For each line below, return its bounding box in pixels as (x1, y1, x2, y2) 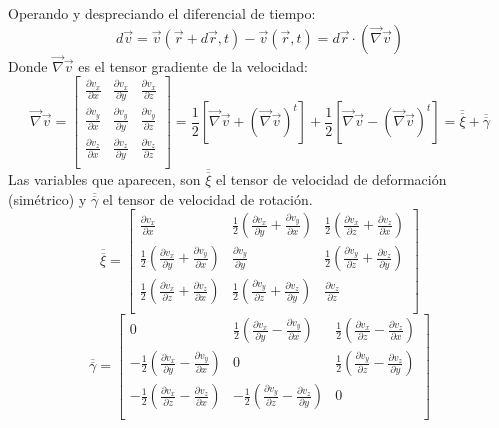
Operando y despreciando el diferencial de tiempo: (8, 3, 316, 23)
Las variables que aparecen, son (8, 169, 201, 190)
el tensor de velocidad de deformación (216, 169, 447, 190)
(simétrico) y (8, 188, 87, 209)
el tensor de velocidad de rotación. (102, 188, 313, 209)
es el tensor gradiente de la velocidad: (78, 55, 308, 76)
